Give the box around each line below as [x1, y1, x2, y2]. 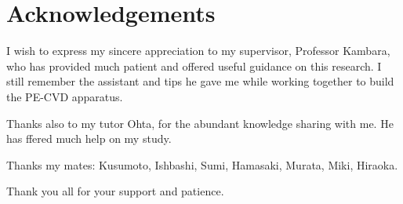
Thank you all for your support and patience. [6, 183, 224, 199]
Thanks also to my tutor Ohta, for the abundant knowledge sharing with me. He [6, 115, 394, 131]
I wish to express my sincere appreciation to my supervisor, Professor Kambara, [6, 42, 390, 59]
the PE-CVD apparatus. [6, 88, 123, 104]
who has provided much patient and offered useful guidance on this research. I [6, 57, 382, 74]
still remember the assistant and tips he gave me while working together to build [6, 73, 394, 89]
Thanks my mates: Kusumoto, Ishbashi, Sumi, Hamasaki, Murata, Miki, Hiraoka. [6, 156, 398, 173]
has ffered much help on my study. [6, 130, 172, 147]
